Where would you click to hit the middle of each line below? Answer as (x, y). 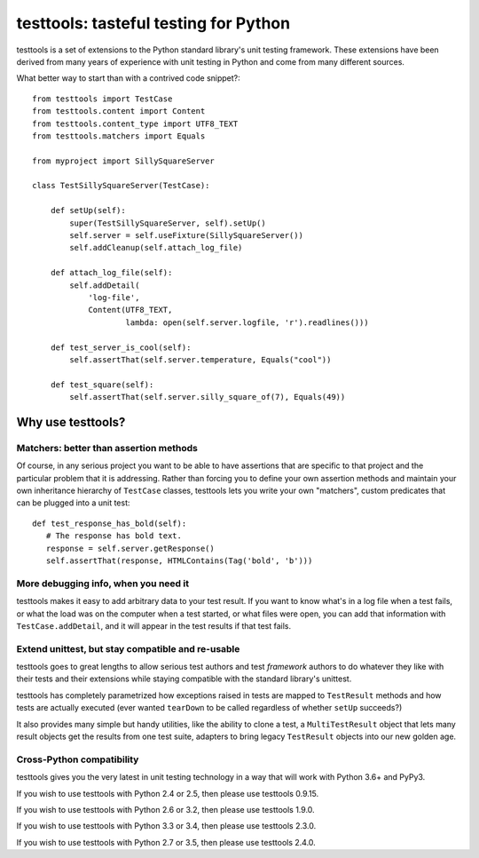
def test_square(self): (102, 385)
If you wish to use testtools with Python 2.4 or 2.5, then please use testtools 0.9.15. (168, 793)
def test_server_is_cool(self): (121, 347)
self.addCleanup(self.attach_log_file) (156, 248)
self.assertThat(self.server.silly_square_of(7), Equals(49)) (208, 397)
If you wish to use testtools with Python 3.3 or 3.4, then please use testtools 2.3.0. (166, 826)
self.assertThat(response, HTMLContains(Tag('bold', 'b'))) (179, 560)
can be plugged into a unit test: (73, 503)
